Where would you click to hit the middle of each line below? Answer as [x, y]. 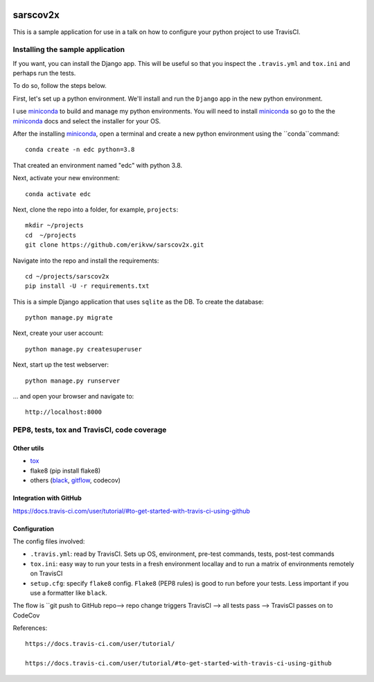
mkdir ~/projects [54, 226]
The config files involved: [49, 541]
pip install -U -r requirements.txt [87, 286]
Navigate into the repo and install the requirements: [86, 261]
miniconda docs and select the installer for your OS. [87, 121]
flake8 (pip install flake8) [65, 471]
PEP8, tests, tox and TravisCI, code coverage [90, 430]
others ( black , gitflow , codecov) [75, 480]
